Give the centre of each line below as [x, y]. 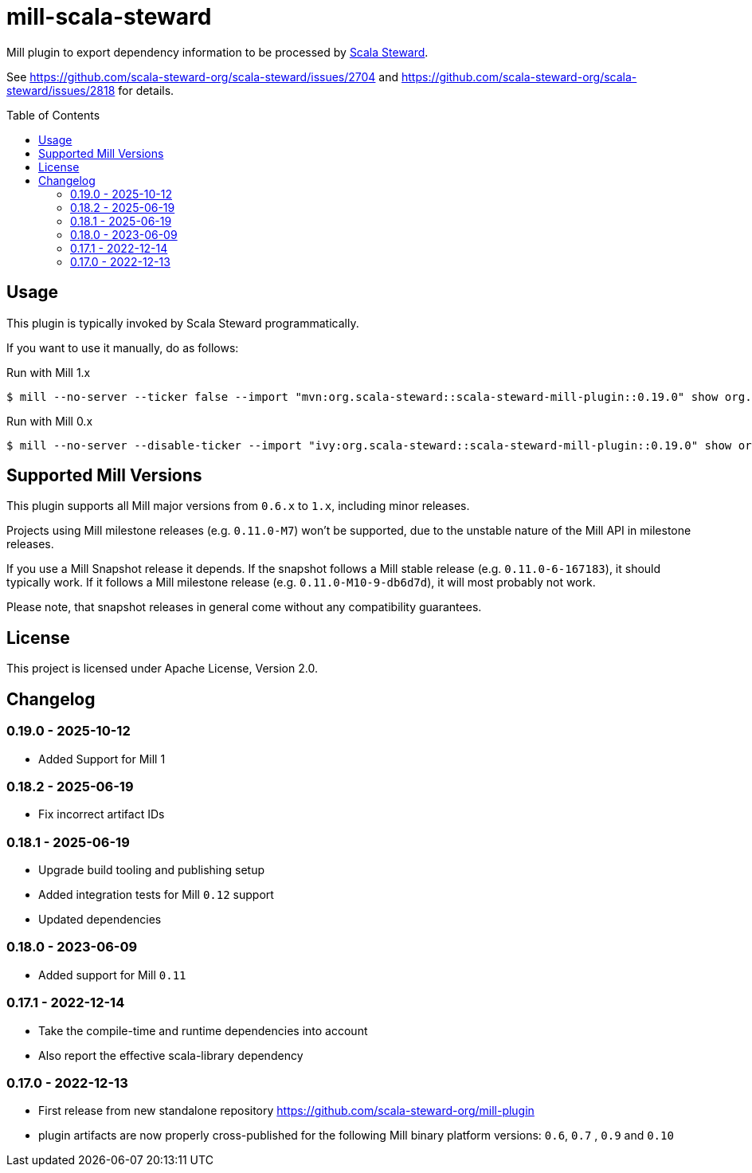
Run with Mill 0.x [50, 421]
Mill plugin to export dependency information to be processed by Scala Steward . [217, 52]
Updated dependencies [100, 919]
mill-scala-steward [109, 17]
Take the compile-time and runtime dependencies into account [203, 1030]
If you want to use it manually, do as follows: [123, 347]
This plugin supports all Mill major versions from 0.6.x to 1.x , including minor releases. [238, 506]
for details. [146, 90]
